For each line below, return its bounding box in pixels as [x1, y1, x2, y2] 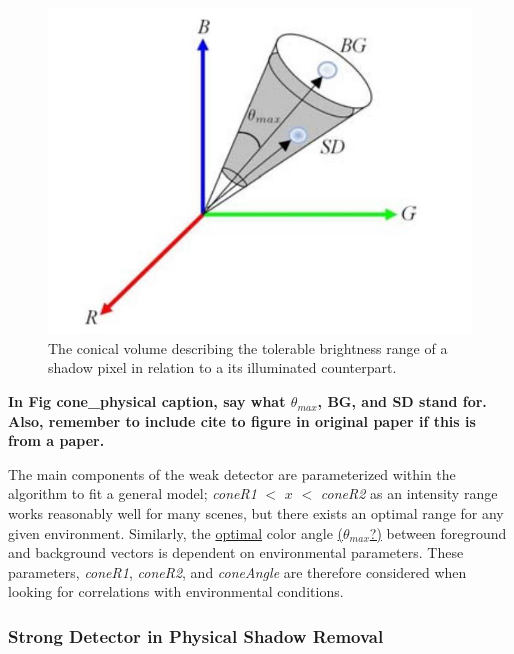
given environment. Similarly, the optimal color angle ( [8, 522, 344, 543]
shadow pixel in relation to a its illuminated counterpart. [48, 357, 397, 378]
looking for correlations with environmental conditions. [8, 581, 344, 602]
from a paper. [8, 430, 105, 451]
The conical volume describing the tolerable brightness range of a [48, 337, 448, 358]
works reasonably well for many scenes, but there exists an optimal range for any [8, 503, 504, 524]
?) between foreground [369, 522, 507, 543]
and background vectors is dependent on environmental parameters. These [8, 542, 464, 563]
